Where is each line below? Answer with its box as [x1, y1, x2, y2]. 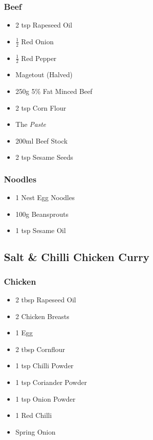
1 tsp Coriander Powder [15, 377, 87, 387]
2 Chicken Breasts [15, 311, 69, 321]
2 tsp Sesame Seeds [15, 152, 73, 162]
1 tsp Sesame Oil [15, 225, 66, 235]
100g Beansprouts [15, 208, 68, 219]
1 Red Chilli [15, 410, 52, 420]
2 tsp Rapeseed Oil [15, 20, 72, 30]
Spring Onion [15, 426, 56, 437]
